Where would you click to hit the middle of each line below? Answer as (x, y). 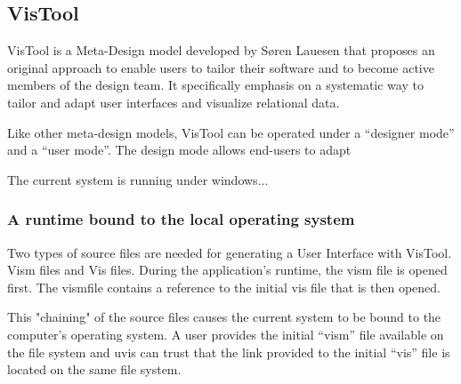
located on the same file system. (94, 369)
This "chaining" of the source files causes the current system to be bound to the (224, 317)
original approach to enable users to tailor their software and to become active (221, 67)
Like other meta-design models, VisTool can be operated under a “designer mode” (231, 132)
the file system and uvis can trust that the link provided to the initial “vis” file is (229, 352)
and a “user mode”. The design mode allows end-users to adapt (179, 150)
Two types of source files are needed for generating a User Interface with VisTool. (230, 252)
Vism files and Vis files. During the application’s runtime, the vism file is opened (227, 270)
